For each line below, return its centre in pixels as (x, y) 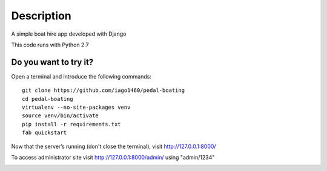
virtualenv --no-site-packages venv (76, 108)
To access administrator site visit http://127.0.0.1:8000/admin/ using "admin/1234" (113, 157)
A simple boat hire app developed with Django (69, 34)
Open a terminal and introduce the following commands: (81, 76)
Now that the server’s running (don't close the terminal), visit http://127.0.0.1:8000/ (114, 146)
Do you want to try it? (52, 62)
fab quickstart (45, 133)
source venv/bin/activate (61, 116)
